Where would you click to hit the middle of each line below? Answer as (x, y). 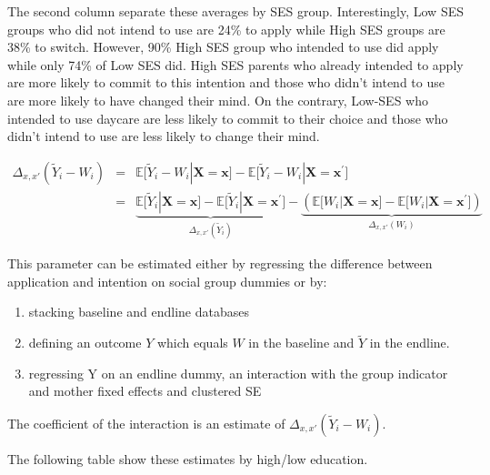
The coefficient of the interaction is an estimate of (146, 424)
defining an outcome (85, 343)
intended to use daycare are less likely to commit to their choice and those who (228, 118)
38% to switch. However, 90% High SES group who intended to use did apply (223, 47)
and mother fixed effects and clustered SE (145, 391)
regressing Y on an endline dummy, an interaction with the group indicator (238, 373)
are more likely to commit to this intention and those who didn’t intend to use (226, 82)
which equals (192, 343)
